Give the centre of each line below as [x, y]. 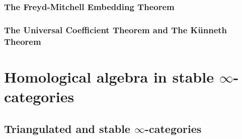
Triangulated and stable [67, 128]
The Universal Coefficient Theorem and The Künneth [116, 29]
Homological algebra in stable [109, 76]
